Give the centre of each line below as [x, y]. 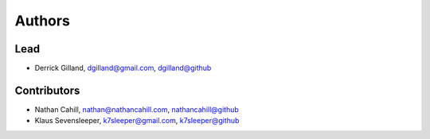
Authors [43, 21]
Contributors [47, 90]
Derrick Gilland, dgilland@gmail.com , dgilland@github [123, 68]
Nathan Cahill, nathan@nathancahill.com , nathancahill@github [137, 109]
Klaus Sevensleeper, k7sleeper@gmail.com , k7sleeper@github [137, 121]
